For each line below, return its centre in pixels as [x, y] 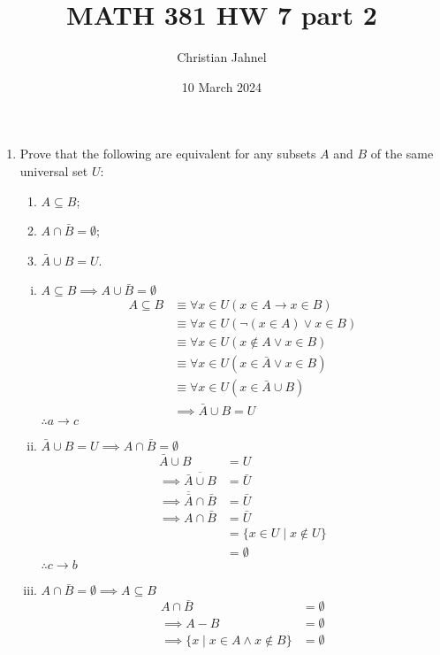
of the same [402, 154]
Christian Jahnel [222, 57]
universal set [54, 170]
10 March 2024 [222, 86]
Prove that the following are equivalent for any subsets [168, 154]
